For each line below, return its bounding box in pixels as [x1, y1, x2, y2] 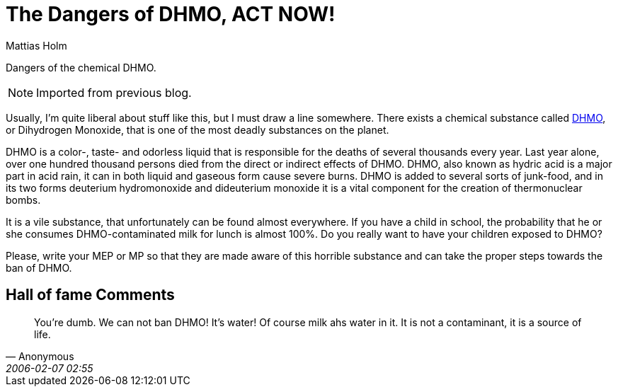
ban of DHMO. [6, 261, 72, 274]
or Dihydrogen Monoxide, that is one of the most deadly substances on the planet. [6, 123, 389, 136]
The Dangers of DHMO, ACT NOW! [6, 2, 336, 26]
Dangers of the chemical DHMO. [6, 61, 156, 74]
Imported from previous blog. [36, 85, 192, 100]
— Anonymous [6, 350, 74, 362]
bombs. [6, 193, 41, 206]
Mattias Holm [6, 39, 67, 52]
